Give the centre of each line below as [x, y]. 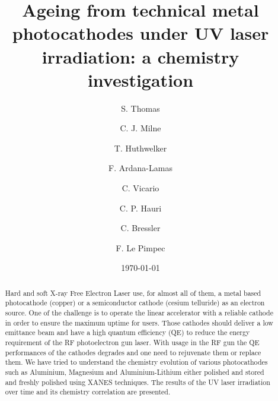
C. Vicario [140, 188]
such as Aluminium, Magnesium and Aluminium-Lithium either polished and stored [135, 372]
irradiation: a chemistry [140, 56]
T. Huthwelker [140, 148]
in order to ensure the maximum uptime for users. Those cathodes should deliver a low [139, 322]
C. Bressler [140, 228]
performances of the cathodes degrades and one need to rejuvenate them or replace [133, 352]
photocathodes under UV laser [140, 33]
